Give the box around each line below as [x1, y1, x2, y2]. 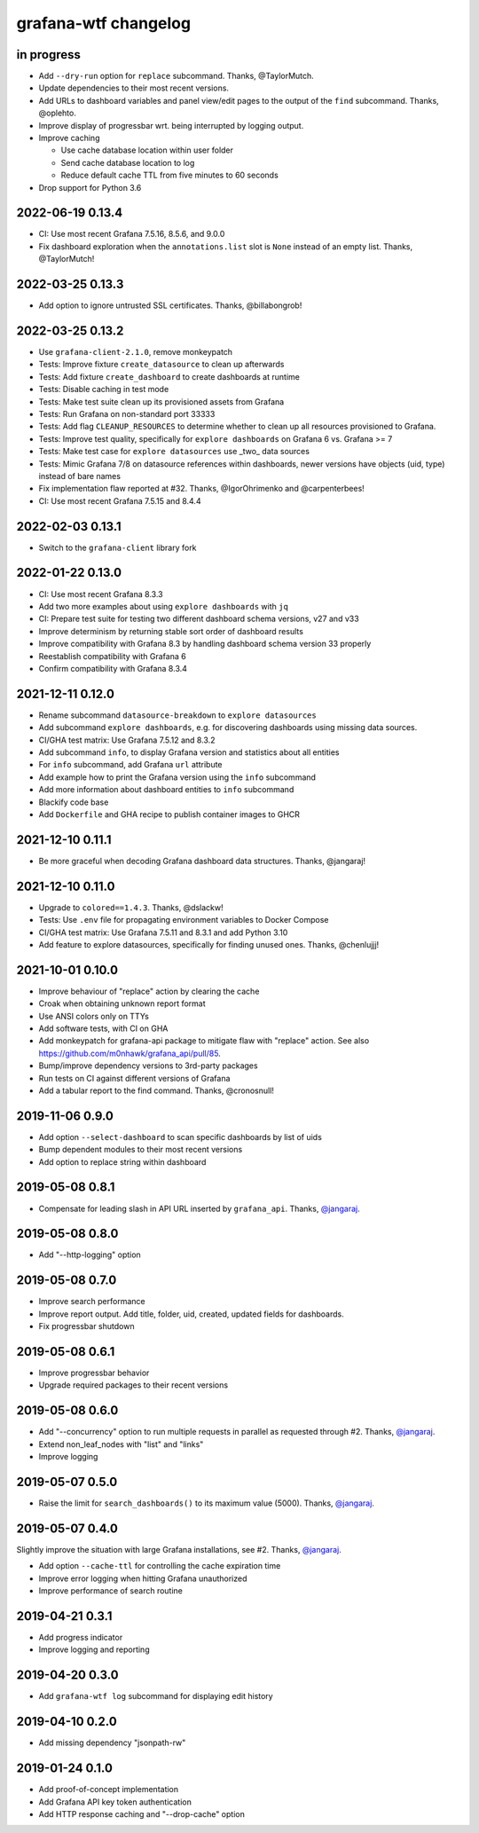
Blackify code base [38, 797, 109, 807]
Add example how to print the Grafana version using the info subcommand [38, 772, 317, 783]
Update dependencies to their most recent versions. [38, 83, 230, 93]
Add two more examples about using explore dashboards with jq [38, 601, 288, 611]
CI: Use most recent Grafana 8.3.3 [38, 588, 163, 599]
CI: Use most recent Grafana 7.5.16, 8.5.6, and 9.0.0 [38, 229, 225, 240]
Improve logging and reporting [38, 1644, 150, 1655]
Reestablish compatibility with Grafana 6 [38, 650, 186, 661]
